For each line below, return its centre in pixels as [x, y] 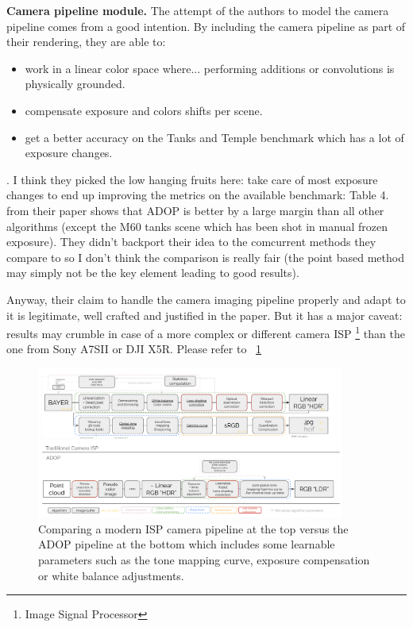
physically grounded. [75, 84]
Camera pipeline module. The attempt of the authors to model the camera [198, 10]
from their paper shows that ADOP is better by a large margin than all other [195, 210]
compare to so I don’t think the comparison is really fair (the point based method [205, 257]
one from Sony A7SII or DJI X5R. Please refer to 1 [134, 349]
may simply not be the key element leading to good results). [153, 273]
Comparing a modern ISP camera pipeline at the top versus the [193, 528]
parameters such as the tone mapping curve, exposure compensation [204, 559]
